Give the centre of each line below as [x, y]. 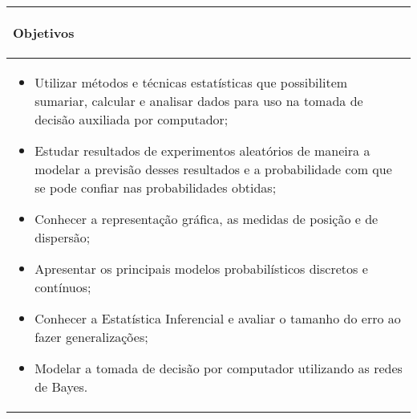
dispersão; [63, 237]
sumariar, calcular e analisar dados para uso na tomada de [199, 101]
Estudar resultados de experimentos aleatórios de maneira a [202, 151]
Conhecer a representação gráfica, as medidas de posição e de [206, 219]
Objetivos [44, 33]
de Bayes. [61, 386]
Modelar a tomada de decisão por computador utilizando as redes [219, 368]
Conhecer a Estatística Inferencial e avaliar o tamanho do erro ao [218, 318]
